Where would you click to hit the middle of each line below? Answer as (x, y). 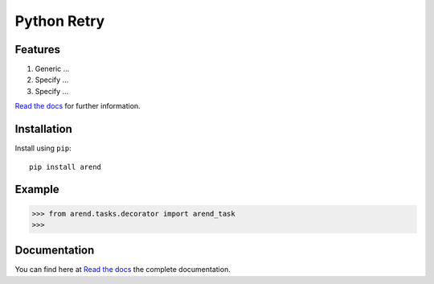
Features (37, 49)
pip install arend (66, 167)
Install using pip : (43, 148)
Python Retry (60, 21)
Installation (43, 129)
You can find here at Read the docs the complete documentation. (123, 270)
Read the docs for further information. (78, 106)
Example (37, 189)
